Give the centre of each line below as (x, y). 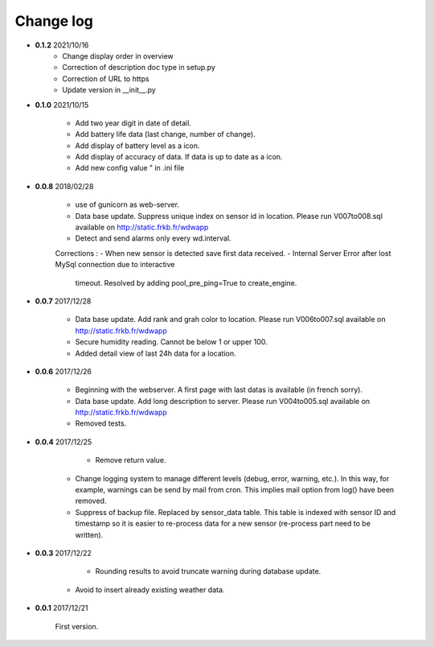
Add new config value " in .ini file (130, 168)
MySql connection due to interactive (115, 265)
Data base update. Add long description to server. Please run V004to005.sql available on (223, 401)
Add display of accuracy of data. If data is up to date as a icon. (179, 157)
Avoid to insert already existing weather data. (150, 589)
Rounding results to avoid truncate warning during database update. (208, 571)
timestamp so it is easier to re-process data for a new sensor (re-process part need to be (223, 524)
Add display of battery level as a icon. (137, 146)
